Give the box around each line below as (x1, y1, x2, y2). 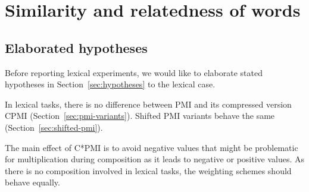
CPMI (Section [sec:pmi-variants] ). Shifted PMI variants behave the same (5, 109, 275, 122)
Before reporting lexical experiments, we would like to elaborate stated (5, 66, 263, 78)
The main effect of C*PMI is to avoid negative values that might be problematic (5, 141, 298, 153)
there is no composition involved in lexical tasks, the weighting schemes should (5, 164, 292, 177)
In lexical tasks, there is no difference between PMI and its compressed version (5, 97, 292, 110)
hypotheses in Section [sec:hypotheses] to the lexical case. (5, 78, 216, 90)
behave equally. (5, 176, 60, 188)
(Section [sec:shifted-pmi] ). (5, 121, 103, 133)
